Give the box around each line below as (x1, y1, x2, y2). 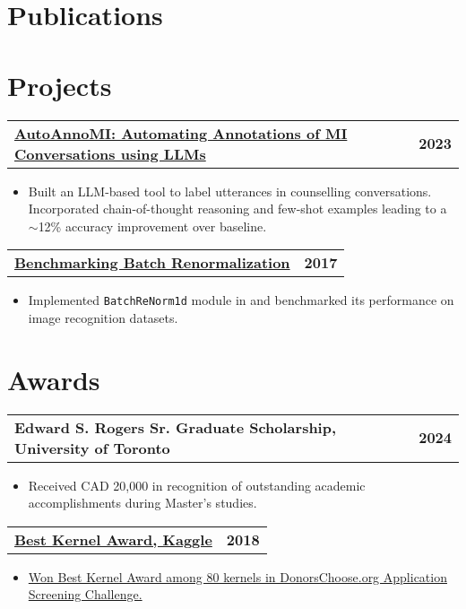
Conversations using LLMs (14, 143, 206, 164)
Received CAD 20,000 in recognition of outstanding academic (28, 475, 366, 494)
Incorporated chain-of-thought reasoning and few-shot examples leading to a (28, 199, 447, 218)
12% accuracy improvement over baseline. (38, 216, 267, 235)
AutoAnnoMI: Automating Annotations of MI (14, 122, 348, 144)
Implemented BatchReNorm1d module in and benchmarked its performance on (28, 291, 454, 309)
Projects (7, 66, 112, 103)
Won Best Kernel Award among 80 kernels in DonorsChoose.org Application (28, 567, 447, 586)
